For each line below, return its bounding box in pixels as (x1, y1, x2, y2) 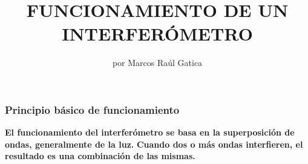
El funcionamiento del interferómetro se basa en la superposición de (5, 126, 295, 139)
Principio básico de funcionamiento (5, 102, 180, 117)
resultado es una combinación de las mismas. (5, 149, 195, 162)
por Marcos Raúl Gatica (112, 56, 203, 69)
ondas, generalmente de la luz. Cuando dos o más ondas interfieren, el (5, 137, 303, 150)
